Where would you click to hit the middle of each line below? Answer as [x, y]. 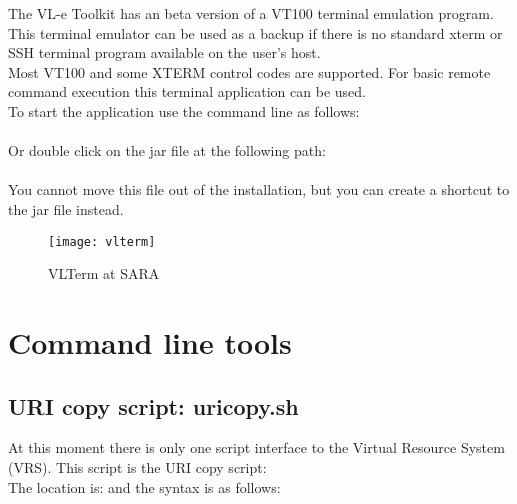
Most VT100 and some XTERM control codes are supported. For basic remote [249, 71]
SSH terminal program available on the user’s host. [164, 52]
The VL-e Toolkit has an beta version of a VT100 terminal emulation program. [251, 13]
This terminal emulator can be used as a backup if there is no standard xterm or [255, 32]
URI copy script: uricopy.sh [153, 405]
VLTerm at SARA [104, 273]
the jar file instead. [66, 208]
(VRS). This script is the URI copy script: [137, 466]
